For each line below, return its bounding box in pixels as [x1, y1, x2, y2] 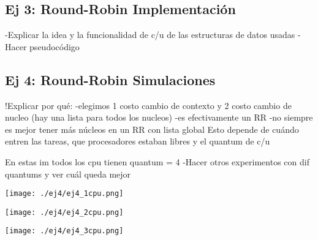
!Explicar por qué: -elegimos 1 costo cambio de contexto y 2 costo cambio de [5, 99, 292, 111]
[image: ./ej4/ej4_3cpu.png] [5, 227, 124, 236]
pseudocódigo [29, 40, 80, 53]
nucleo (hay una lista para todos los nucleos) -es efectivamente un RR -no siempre [5, 111, 313, 124]
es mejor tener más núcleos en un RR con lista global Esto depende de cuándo [5, 122, 299, 135]
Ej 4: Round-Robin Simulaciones [5, 70, 216, 89]
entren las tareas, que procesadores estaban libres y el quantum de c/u [5, 135, 270, 148]
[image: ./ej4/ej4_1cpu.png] [5, 189, 124, 198]
